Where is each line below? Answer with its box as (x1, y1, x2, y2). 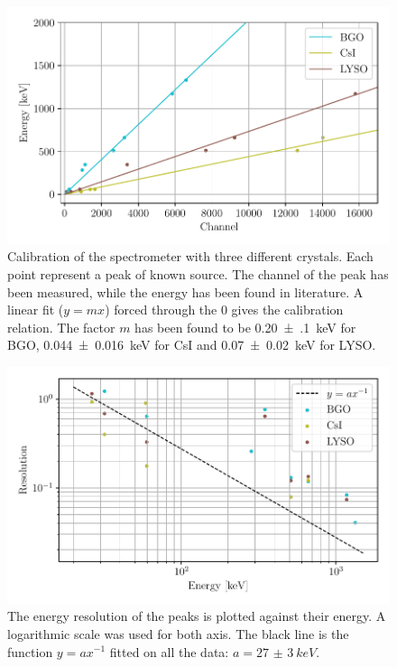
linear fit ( (7, 300, 64, 319)
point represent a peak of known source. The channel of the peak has (7, 264, 389, 283)
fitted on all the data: (109, 642, 229, 661)
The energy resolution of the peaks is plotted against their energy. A (7, 606, 386, 625)
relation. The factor (7, 317, 115, 336)
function (7, 642, 53, 661)
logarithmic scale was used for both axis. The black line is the (7, 624, 349, 643)
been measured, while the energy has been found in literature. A (7, 282, 364, 301)
